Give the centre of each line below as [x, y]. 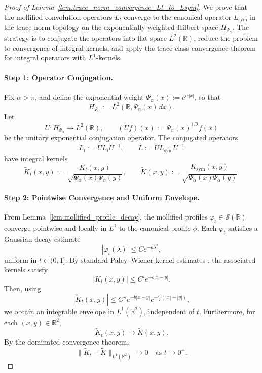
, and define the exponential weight [89, 97]
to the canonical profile [155, 227]
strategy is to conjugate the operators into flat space [85, 37]
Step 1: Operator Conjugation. [59, 77]
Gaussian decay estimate [42, 239]
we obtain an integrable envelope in [59, 311]
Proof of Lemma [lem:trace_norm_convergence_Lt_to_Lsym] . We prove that [126, 7]
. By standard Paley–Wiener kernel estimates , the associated [160, 259]
